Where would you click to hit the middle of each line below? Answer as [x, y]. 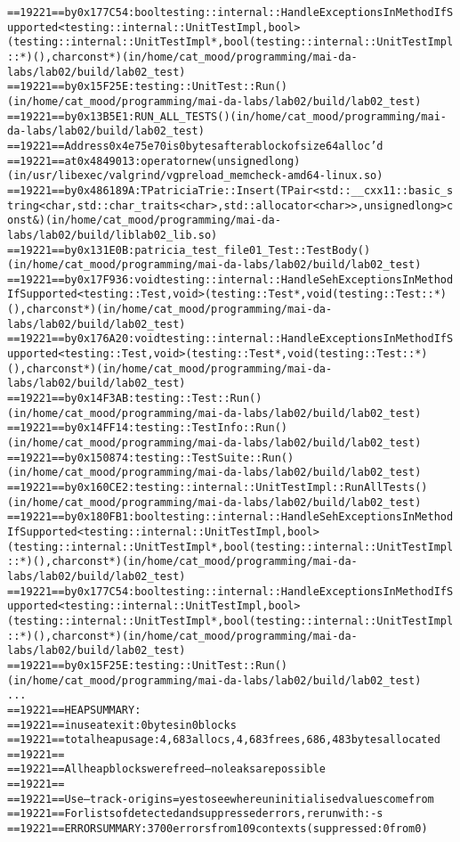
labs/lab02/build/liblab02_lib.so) [113, 235]
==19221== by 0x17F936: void [84, 279]
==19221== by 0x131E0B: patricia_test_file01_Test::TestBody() [189, 250]
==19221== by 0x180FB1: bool [84, 517]
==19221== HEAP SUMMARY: [74, 710]
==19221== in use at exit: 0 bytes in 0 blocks [122, 725]
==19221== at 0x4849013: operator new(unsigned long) [154, 161]
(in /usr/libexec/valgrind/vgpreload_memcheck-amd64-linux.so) [195, 176]
